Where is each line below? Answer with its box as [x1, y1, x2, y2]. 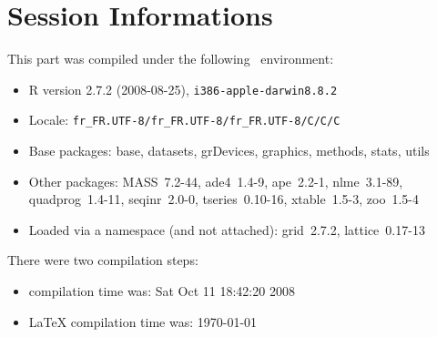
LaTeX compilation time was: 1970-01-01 [28, 311, 258, 331]
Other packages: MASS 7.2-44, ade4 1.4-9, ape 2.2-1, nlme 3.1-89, [28, 171, 403, 190]
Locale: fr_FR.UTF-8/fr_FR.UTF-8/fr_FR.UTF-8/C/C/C [28, 110, 340, 129]
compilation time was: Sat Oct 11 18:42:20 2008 [28, 281, 295, 300]
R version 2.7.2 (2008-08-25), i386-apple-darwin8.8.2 [28, 79, 338, 98]
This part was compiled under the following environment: [7, 49, 334, 68]
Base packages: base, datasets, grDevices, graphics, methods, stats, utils [28, 141, 430, 160]
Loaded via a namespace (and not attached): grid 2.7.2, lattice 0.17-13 [28, 220, 425, 239]
